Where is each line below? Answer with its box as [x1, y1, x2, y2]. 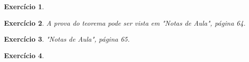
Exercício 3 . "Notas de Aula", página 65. [4, 34, 130, 44]
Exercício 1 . [4, 1, 44, 11]
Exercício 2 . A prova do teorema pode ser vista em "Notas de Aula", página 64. [4, 17, 246, 28]
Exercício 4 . [4, 50, 44, 60]
